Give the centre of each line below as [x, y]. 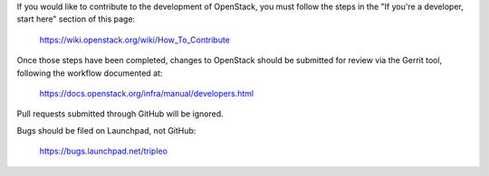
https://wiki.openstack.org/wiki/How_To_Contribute [135, 40]
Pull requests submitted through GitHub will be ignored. [120, 114]
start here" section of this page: [76, 19]
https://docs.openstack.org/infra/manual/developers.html [146, 93]
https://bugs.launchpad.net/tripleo [103, 151]
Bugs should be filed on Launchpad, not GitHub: [106, 130]
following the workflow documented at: [90, 73]
